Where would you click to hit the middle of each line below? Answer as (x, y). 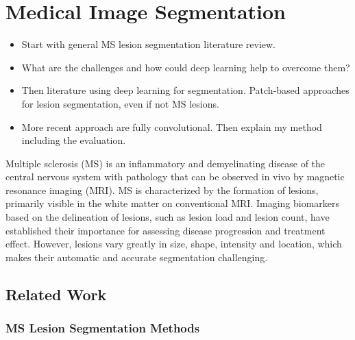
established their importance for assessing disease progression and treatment (166, 230)
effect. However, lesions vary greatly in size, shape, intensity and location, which (174, 244)
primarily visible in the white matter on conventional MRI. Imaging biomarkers (173, 203)
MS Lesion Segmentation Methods (103, 328)
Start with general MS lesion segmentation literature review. (148, 44)
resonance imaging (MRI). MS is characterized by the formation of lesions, (162, 190)
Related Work (56, 294)
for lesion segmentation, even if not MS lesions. (120, 103)
